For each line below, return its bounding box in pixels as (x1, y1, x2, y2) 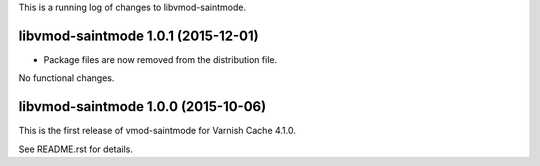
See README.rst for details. (18, 143, 134, 155)
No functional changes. (18, 72, 115, 84)
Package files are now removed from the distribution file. (43, 53, 278, 65)
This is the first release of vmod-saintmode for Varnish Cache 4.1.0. (18, 125, 297, 137)
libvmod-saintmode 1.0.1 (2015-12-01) (18, 27, 259, 44)
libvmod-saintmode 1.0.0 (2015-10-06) (18, 98, 267, 115)
